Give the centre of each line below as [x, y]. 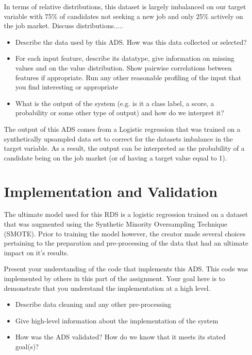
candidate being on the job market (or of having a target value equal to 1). [116, 157]
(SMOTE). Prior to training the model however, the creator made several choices [125, 233]
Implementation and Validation [111, 191]
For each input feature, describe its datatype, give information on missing [125, 58]
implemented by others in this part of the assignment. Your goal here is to [115, 278]
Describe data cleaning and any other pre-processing [93, 304]
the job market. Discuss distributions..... [64, 26]
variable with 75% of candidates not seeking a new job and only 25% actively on [124, 16]
